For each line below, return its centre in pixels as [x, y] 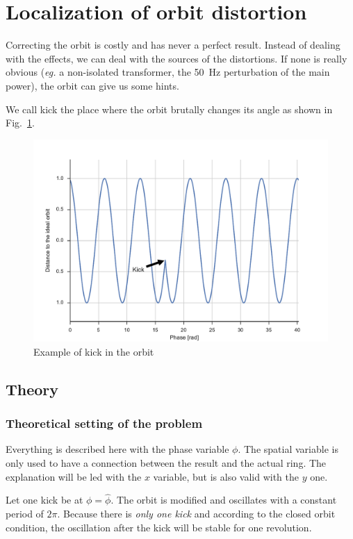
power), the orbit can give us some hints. [92, 85]
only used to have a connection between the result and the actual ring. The [166, 462]
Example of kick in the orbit [94, 351]
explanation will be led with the [74, 476]
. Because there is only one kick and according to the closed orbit [196, 513]
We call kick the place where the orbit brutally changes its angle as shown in [169, 109]
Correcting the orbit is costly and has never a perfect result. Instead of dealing [173, 45]
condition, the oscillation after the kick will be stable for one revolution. [159, 527]
